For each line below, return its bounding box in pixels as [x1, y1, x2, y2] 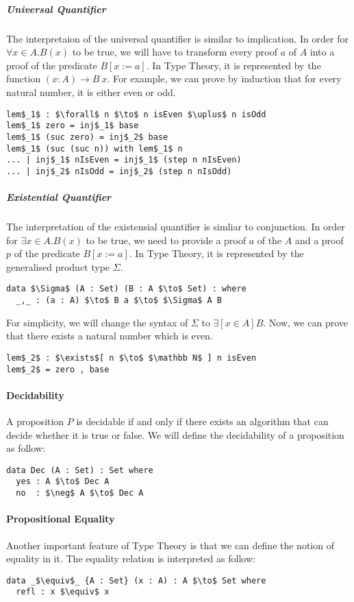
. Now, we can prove [263, 315, 348, 329]
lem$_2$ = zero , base [6, 364, 110, 374]
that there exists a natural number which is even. [6, 328, 213, 343]
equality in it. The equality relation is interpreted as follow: [6, 551, 255, 566]
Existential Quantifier [6, 190, 112, 204]
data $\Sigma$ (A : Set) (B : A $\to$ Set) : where [6, 284, 246, 294]
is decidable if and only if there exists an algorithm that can [76, 414, 329, 429]
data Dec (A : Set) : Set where [6, 465, 153, 475]
